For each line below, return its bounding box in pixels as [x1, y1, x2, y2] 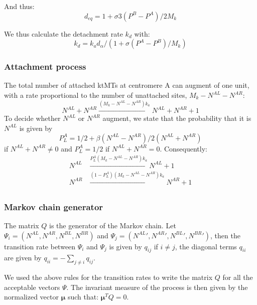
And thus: [4, 1, 35, 11]
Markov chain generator [4, 200, 103, 213]
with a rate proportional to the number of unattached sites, [4, 90, 187, 100]
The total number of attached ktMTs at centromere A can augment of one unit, [4, 80, 249, 90]
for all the [222, 272, 253, 282]
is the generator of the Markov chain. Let [49, 220, 176, 231]
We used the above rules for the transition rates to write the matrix [4, 272, 213, 282]
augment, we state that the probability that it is [102, 113, 251, 123]
